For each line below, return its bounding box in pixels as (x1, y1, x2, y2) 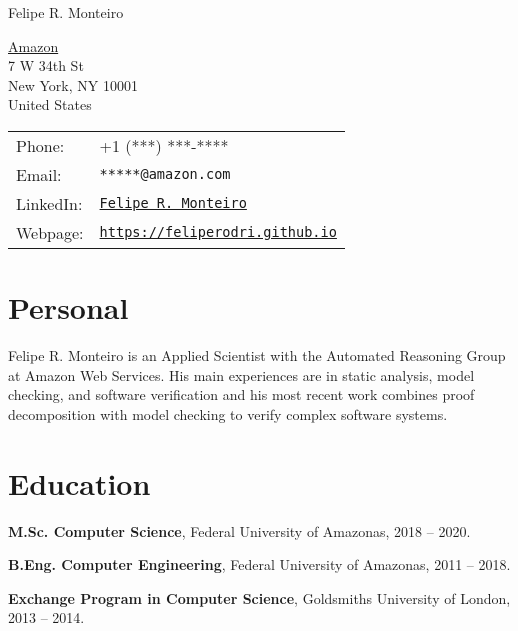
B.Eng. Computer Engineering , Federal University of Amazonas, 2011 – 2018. (8, 554, 511, 575)
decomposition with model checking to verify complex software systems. (8, 403, 448, 424)
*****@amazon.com (99, 166, 231, 183)
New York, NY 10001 (8, 74, 138, 95)
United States (8, 94, 92, 115)
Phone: (16, 133, 65, 157)
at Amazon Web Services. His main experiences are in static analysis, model (8, 364, 475, 385)
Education (8, 462, 151, 503)
